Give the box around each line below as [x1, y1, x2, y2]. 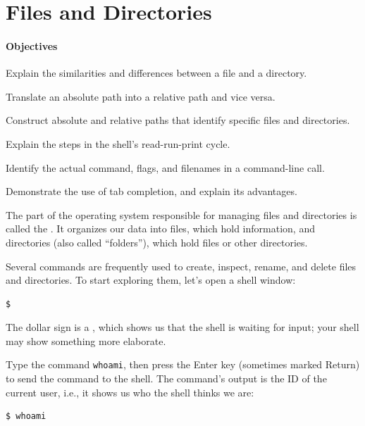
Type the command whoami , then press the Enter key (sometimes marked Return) [6, 357, 360, 372]
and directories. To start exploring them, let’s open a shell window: [6, 272, 296, 287]
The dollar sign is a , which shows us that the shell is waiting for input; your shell [6, 320, 359, 334]
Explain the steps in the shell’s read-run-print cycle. [6, 136, 230, 151]
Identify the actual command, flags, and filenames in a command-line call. [6, 160, 325, 175]
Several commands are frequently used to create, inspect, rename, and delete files [6, 258, 357, 273]
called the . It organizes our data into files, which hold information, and [6, 221, 315, 236]
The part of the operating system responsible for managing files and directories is [6, 207, 357, 222]
